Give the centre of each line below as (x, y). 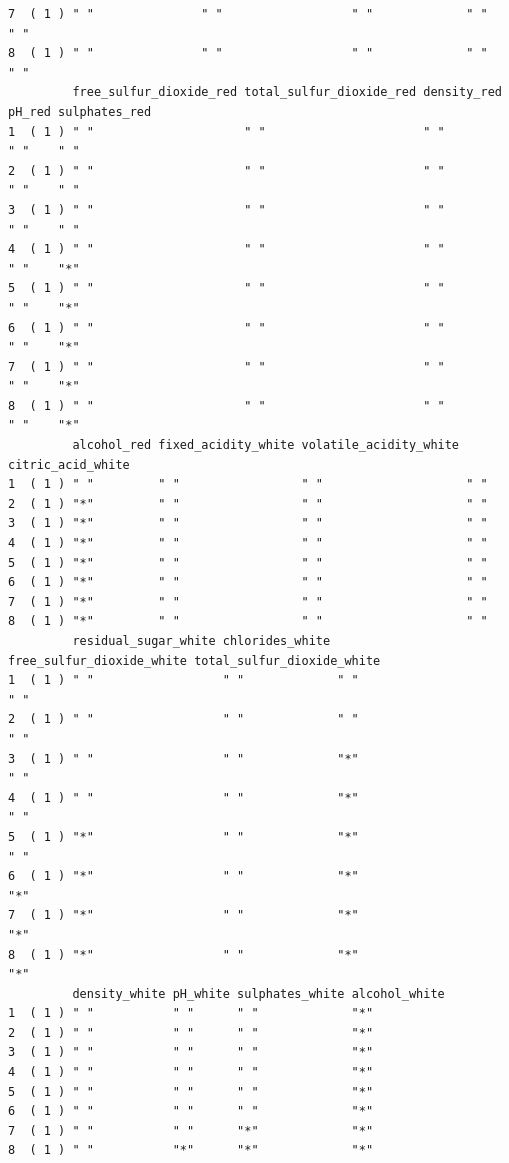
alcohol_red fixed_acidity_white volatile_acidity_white (266, 445)
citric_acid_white (69, 464)
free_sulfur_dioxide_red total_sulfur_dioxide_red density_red (287, 92)
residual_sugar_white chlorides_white (201, 641)
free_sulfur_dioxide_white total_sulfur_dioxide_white (194, 660)
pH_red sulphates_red (80, 111)
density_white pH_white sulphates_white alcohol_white (258, 993)
